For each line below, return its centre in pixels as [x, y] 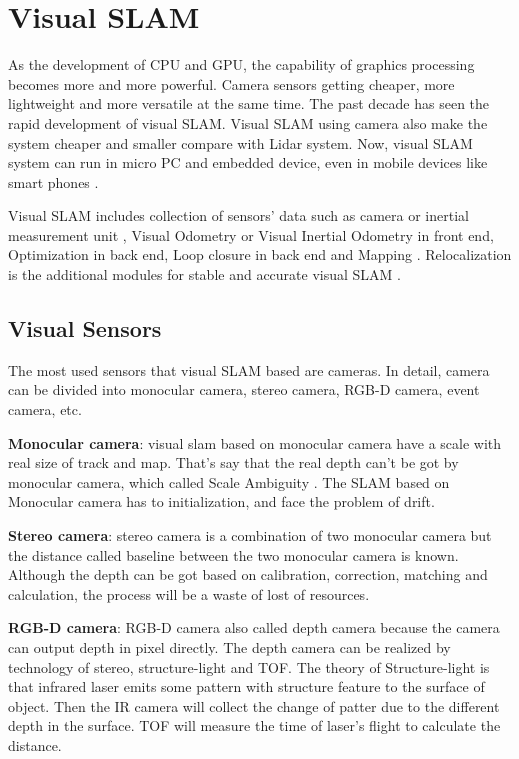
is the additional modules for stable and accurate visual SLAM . [205, 274]
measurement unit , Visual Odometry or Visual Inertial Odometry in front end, [251, 234]
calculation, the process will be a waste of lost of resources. [189, 593]
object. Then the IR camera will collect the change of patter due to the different [254, 705]
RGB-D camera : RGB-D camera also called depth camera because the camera [254, 627]
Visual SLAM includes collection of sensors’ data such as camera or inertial [238, 215]
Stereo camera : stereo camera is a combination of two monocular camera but [250, 535]
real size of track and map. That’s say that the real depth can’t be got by [233, 462]
